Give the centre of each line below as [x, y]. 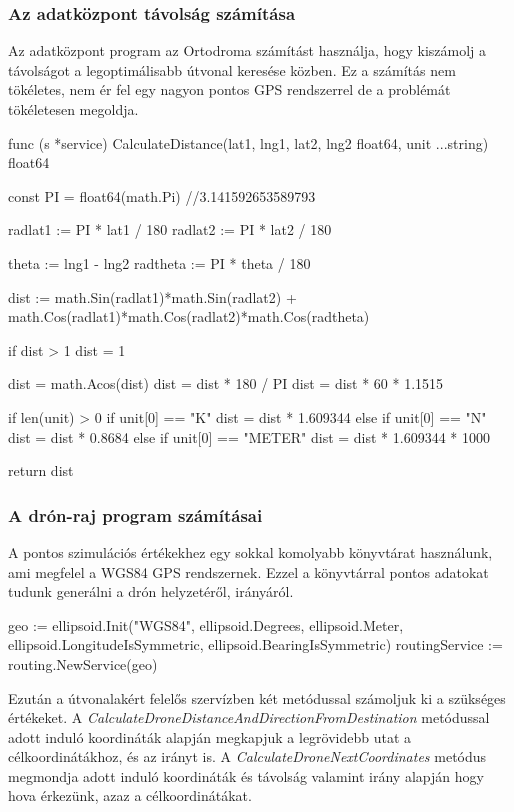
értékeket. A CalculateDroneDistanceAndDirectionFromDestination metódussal [249, 717]
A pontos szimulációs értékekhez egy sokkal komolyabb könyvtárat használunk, [250, 551]
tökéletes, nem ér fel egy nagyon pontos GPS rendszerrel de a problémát [229, 89]
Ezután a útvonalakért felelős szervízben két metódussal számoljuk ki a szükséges [257, 697]
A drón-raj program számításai [135, 514]
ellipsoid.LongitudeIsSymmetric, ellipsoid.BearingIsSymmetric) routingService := [255, 644]
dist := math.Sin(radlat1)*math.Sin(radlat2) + [152, 296]
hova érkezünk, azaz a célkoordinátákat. [130, 795]
